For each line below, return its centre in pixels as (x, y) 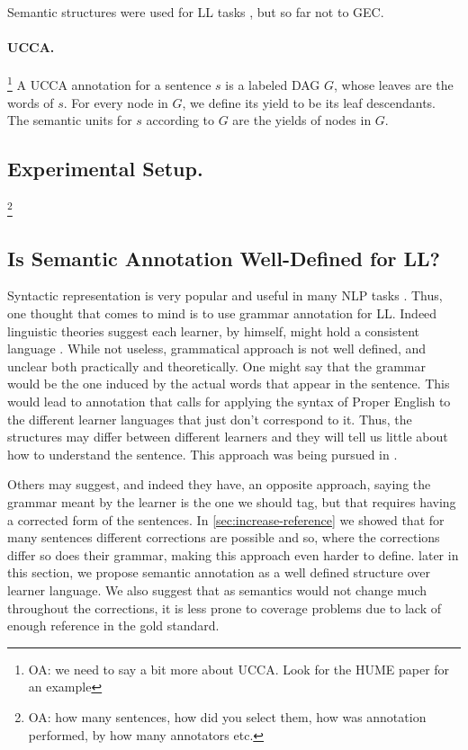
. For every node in (116, 102)
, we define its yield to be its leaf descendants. (309, 102)
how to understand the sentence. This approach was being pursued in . (202, 454)
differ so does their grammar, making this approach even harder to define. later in (233, 554)
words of (31, 102)
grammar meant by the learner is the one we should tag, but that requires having (232, 502)
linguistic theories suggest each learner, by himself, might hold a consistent (213, 330)
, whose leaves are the (394, 85)
